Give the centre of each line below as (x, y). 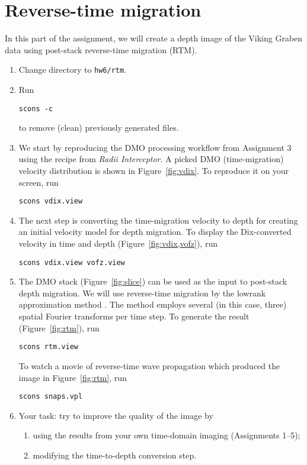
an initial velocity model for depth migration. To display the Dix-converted (155, 232)
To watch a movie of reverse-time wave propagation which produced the (149, 365)
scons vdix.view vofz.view (72, 262)
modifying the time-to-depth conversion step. (115, 455)
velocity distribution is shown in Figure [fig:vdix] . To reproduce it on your (154, 170)
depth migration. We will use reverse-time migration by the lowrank (142, 293)
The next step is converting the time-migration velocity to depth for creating (158, 220)
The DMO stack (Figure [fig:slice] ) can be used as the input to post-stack (153, 281)
